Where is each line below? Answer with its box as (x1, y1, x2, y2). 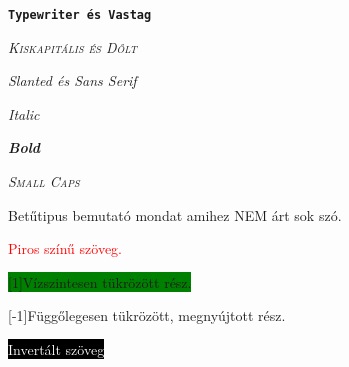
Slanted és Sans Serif (8, 70, 137, 91)
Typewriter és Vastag (8, 8, 152, 22)
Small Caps (8, 171, 80, 192)
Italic (8, 103, 40, 124)
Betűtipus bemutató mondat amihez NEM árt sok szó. (8, 204, 342, 225)
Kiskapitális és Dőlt (8, 36, 137, 57)
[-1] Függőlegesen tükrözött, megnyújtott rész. (8, 305, 286, 326)
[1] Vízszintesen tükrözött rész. (8, 271, 192, 292)
